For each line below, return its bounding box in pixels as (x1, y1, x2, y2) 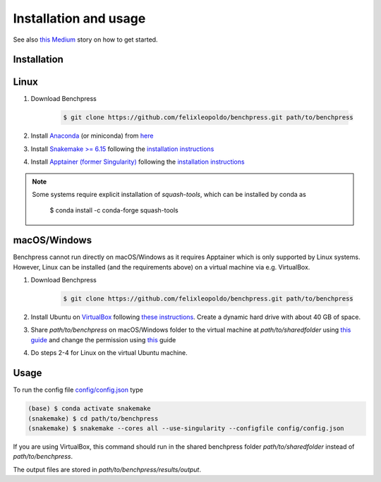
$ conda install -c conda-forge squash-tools (49, 206, 179, 215)
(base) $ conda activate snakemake (28, 404, 151, 413)
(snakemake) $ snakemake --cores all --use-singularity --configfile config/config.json (28, 424, 345, 432)
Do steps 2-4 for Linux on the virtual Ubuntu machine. (30, 349, 188, 357)
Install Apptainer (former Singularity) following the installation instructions (30, 157, 245, 166)
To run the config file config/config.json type (13, 385, 144, 394)
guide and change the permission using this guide (30, 335, 176, 344)
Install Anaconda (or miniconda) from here (30, 131, 154, 140)
